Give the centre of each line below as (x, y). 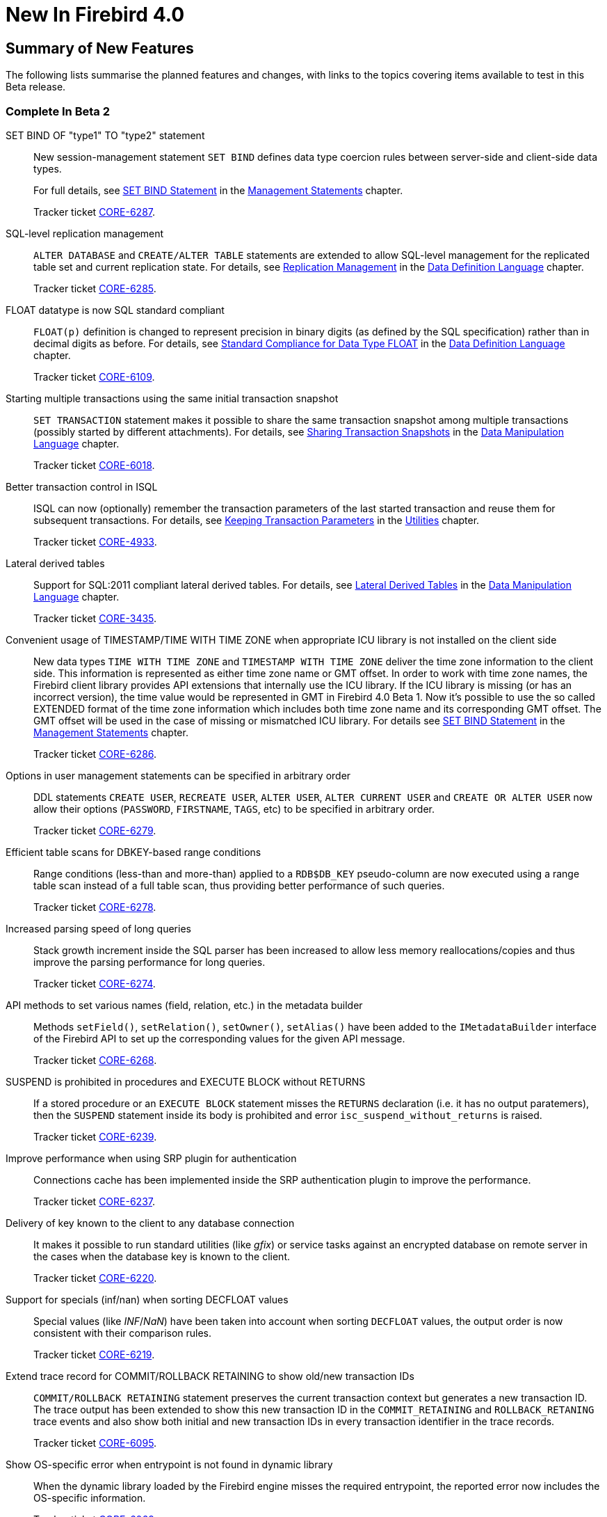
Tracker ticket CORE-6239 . (95, 1136)
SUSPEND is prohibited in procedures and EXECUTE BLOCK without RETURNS (186, 1081)
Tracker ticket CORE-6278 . (95, 907)
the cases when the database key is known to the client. (162, 1256)
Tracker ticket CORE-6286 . (95, 754)
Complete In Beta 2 (58, 111)
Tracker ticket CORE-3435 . (95, 618)
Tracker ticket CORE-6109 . (94, 376)
